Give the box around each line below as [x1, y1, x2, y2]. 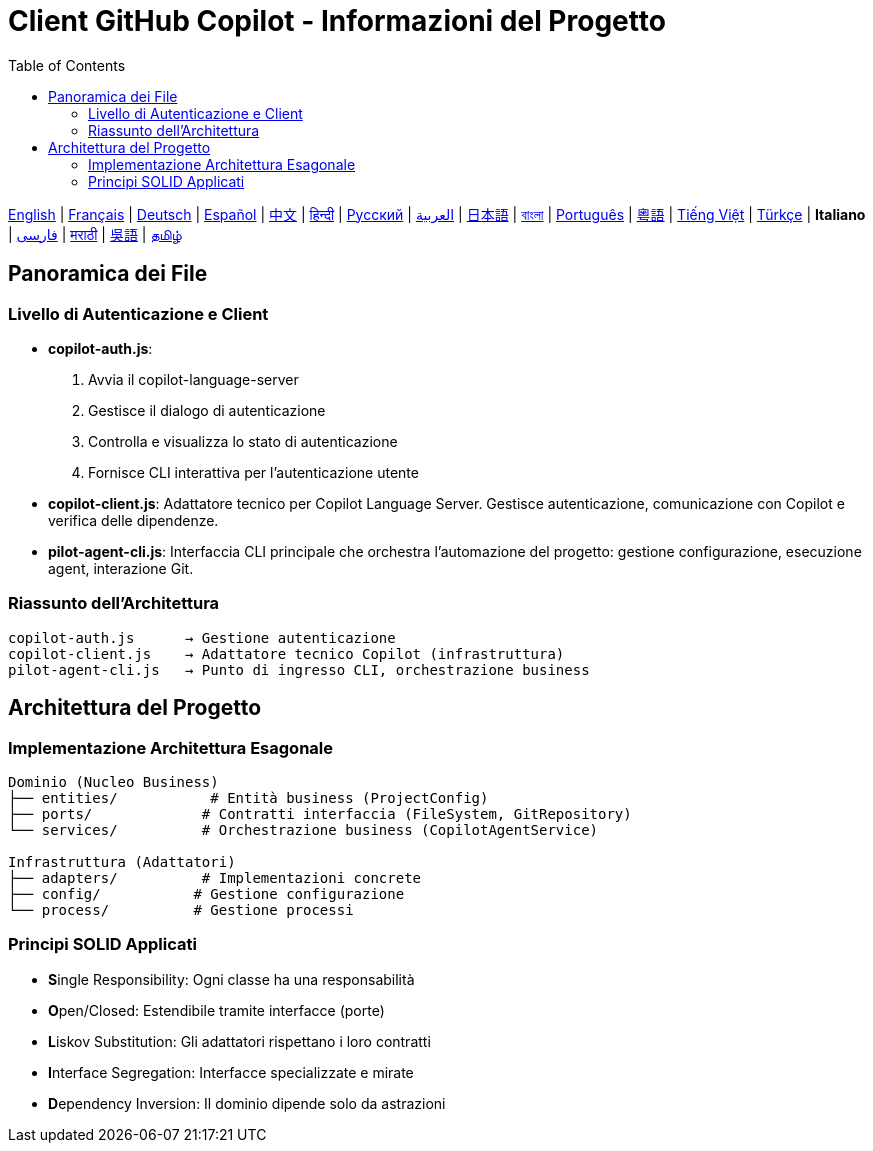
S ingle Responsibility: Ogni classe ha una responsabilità [48, 970, 415, 988]
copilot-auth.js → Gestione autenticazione [8, 629, 396, 646]
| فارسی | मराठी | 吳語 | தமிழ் [8, 225, 182, 243]
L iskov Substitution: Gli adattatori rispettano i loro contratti [48, 1032, 431, 1050]
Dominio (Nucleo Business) [8, 773, 219, 790]
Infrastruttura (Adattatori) [8, 853, 236, 870]
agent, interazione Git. [48, 559, 194, 577]
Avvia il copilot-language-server [88, 370, 299, 388]
